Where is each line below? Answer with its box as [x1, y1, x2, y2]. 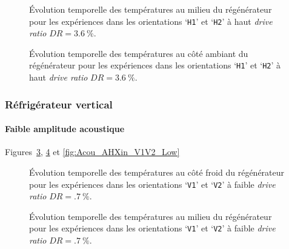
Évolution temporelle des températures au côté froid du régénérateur [29, 165, 285, 178]
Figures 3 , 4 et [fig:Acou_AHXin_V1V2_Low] [5, 145, 180, 158]
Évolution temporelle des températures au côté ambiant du [29, 47, 248, 59]
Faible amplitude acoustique [5, 122, 125, 135]
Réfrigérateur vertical [5, 96, 113, 111]
